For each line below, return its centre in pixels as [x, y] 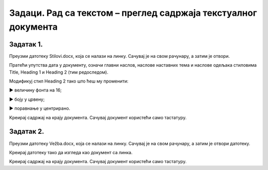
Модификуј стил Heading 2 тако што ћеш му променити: [69, 81]
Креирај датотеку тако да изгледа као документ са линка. [71, 152]
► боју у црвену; [27, 99]
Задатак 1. [26, 44]
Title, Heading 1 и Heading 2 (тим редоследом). [59, 72]
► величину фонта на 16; [35, 90]
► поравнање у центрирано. [40, 108]
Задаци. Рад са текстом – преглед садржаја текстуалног [133, 13]
